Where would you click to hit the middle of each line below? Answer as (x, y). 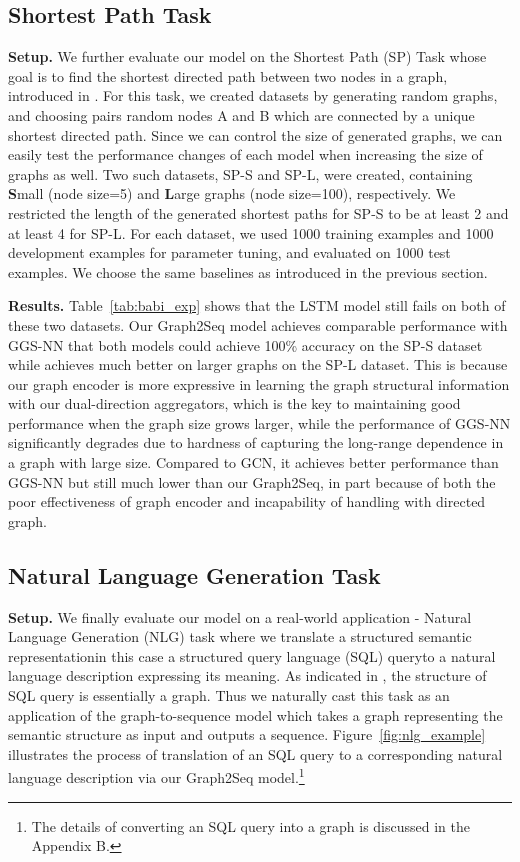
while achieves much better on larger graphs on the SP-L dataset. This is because (258, 364)
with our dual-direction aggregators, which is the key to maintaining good (234, 403)
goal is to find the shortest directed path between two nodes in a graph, (228, 75)
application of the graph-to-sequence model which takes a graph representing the (255, 714)
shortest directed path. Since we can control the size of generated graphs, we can (255, 134)
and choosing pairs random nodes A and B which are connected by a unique (241, 114)
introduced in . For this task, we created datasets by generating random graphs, (253, 95)
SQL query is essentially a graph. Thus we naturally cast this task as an (229, 695)
